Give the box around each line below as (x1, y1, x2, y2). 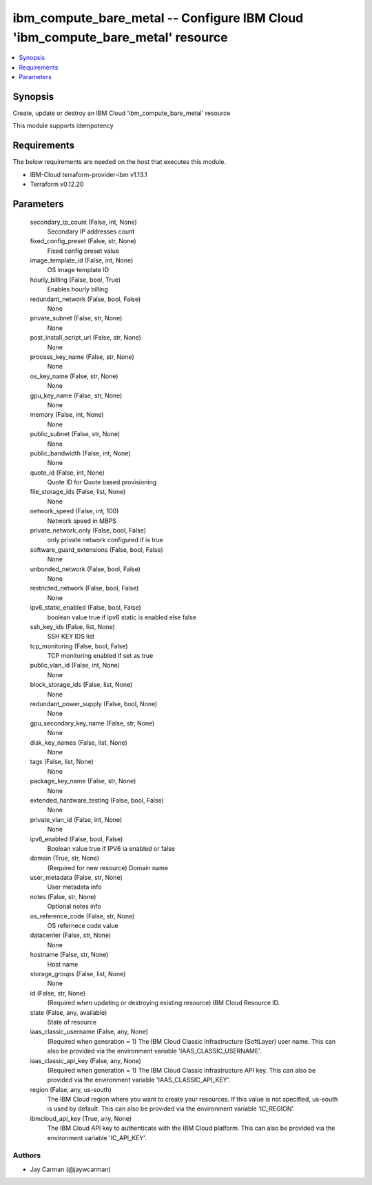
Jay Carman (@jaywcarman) (30, 1165, 112, 1173)
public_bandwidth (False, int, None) (30, 449, 131, 457)
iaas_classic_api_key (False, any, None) (30, 1056, 141, 1064)
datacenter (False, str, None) (30, 931, 112, 940)
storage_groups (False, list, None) (30, 969, 126, 978)
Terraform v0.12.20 (30, 180, 84, 189)
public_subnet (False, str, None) (30, 430, 121, 438)
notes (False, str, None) (30, 892, 96, 900)
